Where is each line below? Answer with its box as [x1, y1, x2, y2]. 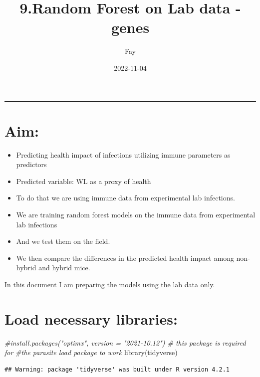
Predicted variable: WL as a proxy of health [16, 176, 151, 186]
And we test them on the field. [16, 236, 110, 246]
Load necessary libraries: [4, 308, 178, 329]
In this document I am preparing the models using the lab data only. [4, 279, 215, 289]
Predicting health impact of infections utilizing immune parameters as [16, 149, 231, 160]
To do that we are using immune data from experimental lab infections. [16, 192, 235, 203]
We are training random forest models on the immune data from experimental [16, 209, 256, 219]
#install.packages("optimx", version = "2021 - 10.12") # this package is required [4, 337, 246, 348]
